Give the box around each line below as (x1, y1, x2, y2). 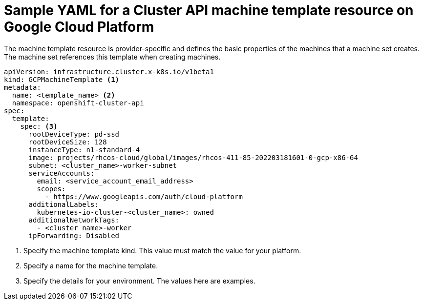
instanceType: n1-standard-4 (28, 145, 140, 154)
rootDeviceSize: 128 (28, 138, 107, 146)
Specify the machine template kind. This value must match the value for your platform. (23, 246, 301, 255)
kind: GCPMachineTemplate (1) (4, 75, 120, 83)
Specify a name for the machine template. (23, 261, 158, 270)
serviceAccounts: (28, 169, 95, 177)
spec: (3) (20, 122, 58, 130)
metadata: (4, 83, 41, 91)
